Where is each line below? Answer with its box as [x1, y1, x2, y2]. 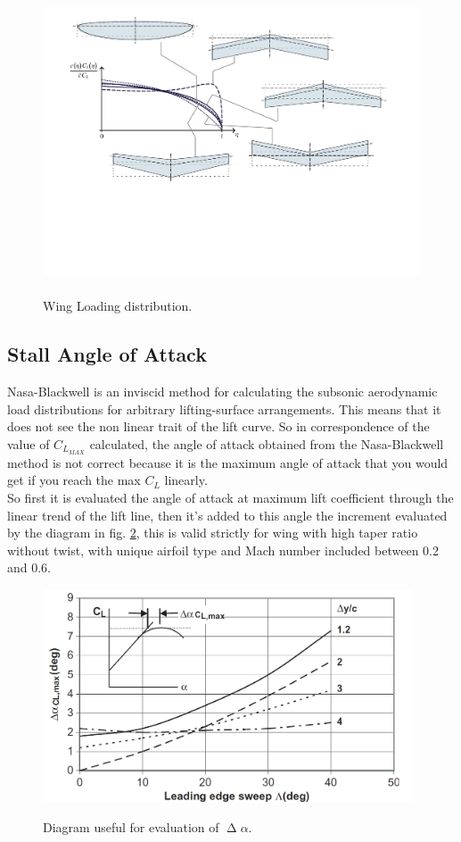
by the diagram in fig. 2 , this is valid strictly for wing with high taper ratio [7, 523, 418, 542]
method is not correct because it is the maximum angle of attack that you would [7, 453, 449, 471]
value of [7, 434, 50, 453]
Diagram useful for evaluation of [43, 817, 219, 836]
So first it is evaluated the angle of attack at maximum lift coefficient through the [7, 488, 454, 506]
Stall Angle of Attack [7, 340, 207, 368]
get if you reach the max [7, 471, 141, 489]
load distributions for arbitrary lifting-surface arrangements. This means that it [7, 399, 441, 418]
